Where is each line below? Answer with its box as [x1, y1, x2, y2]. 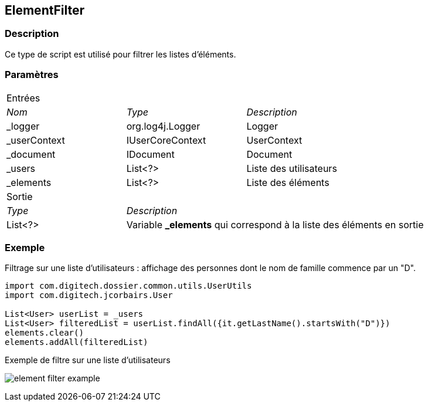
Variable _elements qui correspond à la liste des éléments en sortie [126, 218, 424, 231]
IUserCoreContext [126, 134, 206, 146]
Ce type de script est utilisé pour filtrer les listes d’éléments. [5, 49, 236, 59]
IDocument [126, 148, 175, 160]
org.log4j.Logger [126, 120, 201, 132]
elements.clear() [5, 328, 84, 338]
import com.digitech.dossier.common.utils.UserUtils [5, 281, 252, 291]
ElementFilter [5, 3, 85, 18]
